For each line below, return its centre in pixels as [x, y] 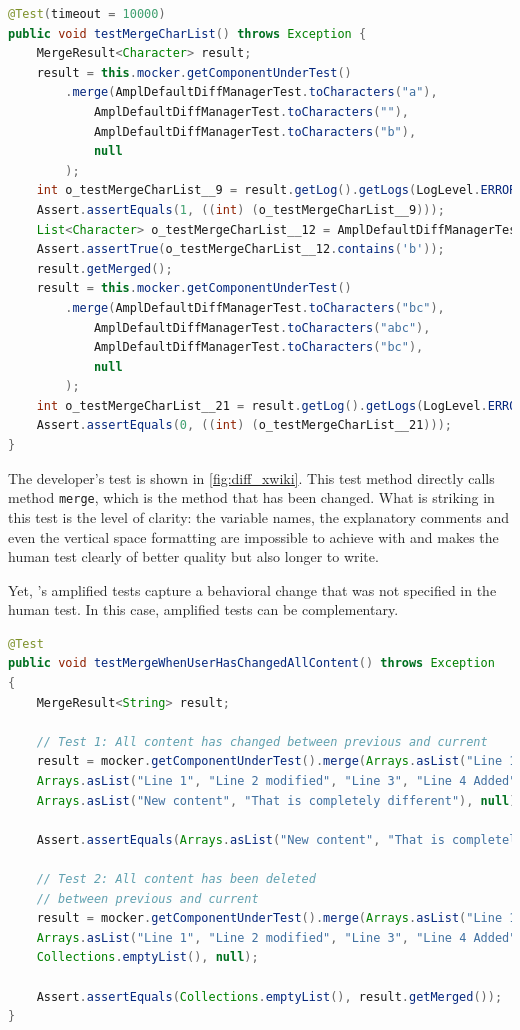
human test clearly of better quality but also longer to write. [193, 556]
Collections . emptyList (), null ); [147, 957]
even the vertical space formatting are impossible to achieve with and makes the [253, 536]
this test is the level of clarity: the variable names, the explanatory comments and [258, 516]
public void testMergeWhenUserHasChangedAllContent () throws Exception [251, 663]
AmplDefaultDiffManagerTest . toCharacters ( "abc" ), [262, 327]
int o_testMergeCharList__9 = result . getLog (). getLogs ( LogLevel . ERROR [276, 190]
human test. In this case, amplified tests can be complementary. [203, 609]
